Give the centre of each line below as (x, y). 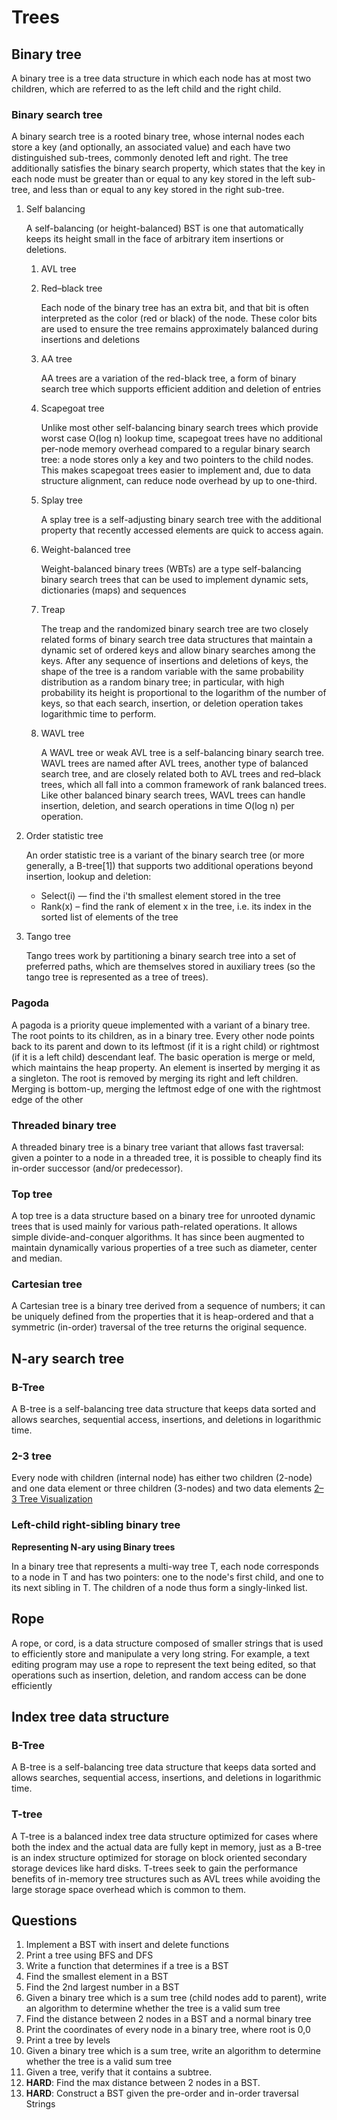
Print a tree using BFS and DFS (89, 1955)
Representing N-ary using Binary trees (93, 1547)
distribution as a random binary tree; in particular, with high (162, 682)
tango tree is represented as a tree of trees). (117, 977)
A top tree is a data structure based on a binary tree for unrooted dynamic (163, 1216)
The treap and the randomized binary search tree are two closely (174, 629)
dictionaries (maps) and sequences (113, 590)
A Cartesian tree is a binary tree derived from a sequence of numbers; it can (168, 1306)
